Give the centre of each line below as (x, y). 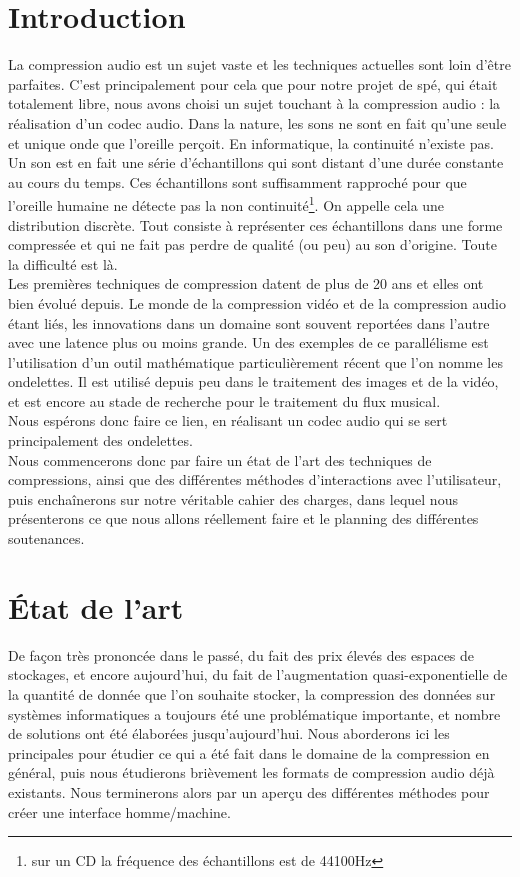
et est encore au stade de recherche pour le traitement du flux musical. (224, 400)
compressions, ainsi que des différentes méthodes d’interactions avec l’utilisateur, (255, 479)
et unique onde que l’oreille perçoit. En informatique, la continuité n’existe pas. (251, 142)
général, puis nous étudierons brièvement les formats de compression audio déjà (251, 772)
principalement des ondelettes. (100, 440)
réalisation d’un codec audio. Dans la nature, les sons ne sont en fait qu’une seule (257, 122)
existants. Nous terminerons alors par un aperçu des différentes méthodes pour (249, 791)
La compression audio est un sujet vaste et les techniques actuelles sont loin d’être (259, 64)
